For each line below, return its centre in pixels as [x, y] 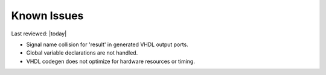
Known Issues [47, 16]
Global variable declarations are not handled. [82, 53]
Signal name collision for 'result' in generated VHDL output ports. [107, 44]
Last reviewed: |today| [39, 34]
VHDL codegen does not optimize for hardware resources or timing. [111, 61]
